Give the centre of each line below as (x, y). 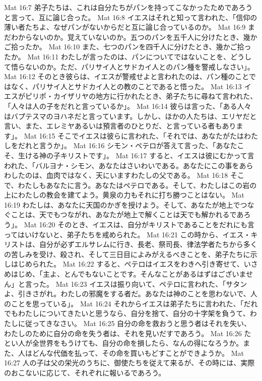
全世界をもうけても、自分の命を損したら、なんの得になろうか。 (138, 343)
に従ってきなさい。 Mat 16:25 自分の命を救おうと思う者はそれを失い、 (135, 323)
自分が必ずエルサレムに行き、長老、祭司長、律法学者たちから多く (148, 244)
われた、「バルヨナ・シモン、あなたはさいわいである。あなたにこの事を (122, 165)
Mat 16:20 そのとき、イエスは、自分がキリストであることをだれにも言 (139, 225)
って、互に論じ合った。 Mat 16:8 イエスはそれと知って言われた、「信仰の (138, 17)
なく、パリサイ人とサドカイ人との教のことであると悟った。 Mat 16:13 (126, 86)
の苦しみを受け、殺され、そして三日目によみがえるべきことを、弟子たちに (127, 254)
